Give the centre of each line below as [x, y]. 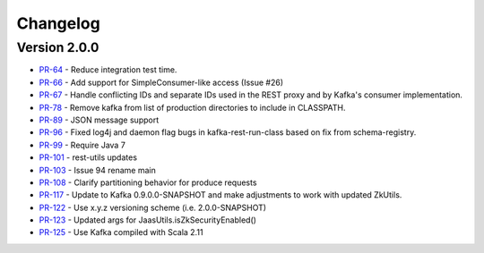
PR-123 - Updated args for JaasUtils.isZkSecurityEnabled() [148, 220]
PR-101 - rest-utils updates [88, 157]
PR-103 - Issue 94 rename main [97, 170]
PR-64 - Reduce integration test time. [108, 70]
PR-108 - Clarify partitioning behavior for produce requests [148, 182]
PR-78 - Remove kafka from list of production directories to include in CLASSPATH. [192, 107]
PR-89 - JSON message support [99, 120]
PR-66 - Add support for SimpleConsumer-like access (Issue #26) [161, 82]
